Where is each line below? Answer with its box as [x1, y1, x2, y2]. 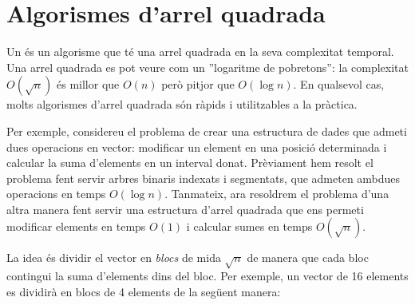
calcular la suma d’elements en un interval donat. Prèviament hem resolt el [6, 154, 373, 171]
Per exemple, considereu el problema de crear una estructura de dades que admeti [6, 122, 407, 139]
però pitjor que [161, 76, 235, 93]
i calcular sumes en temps [186, 218, 313, 235]
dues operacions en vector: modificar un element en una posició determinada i [6, 138, 387, 155]
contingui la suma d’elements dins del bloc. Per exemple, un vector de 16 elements [6, 267, 409, 284]
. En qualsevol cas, [293, 76, 385, 93]
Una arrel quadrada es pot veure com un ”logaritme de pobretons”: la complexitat [6, 58, 409, 75]
